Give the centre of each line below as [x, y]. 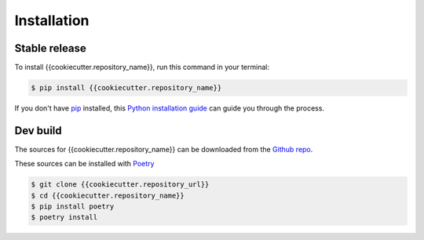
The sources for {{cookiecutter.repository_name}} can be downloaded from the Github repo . [164, 149]
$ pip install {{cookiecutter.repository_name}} [126, 88]
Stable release [50, 48]
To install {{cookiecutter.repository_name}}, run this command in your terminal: [142, 67]
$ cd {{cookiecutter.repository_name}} [108, 195]
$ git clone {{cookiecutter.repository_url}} [120, 185]
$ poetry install [64, 217]
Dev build [38, 131]
